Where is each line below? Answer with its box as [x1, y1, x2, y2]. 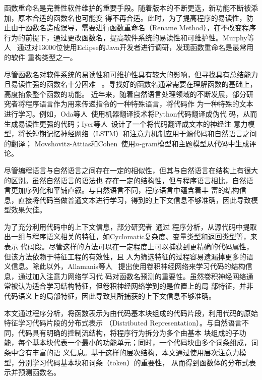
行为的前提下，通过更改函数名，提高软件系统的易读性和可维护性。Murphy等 [4, 32, 254, 42]
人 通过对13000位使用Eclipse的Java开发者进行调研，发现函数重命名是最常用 [4, 42, 254, 52]
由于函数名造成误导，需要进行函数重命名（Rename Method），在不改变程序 [11, 22, 256, 33]
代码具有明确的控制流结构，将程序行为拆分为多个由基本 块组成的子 [18, 327, 239, 338]
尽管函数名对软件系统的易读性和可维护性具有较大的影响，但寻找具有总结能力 [4, 69, 258, 79]
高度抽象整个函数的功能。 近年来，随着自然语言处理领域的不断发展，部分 [4, 88, 246, 99]
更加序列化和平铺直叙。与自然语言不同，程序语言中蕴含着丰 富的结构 [11, 185, 239, 195]
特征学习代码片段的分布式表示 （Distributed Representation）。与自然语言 [4, 317, 242, 328]
